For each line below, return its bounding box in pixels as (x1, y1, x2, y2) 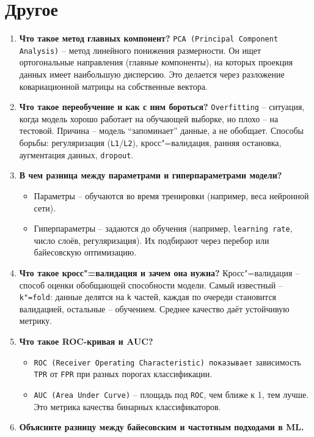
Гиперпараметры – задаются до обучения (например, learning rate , (34, 222, 293, 235)
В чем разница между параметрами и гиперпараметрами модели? (19, 169, 282, 182)
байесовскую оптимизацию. (34, 246, 137, 259)
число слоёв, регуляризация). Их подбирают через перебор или (34, 233, 269, 246)
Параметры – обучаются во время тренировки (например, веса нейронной (34, 189, 309, 202)
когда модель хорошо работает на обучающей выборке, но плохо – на (19, 112, 279, 125)
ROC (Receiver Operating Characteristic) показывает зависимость (34, 355, 301, 368)
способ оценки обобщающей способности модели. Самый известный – (19, 278, 283, 291)
